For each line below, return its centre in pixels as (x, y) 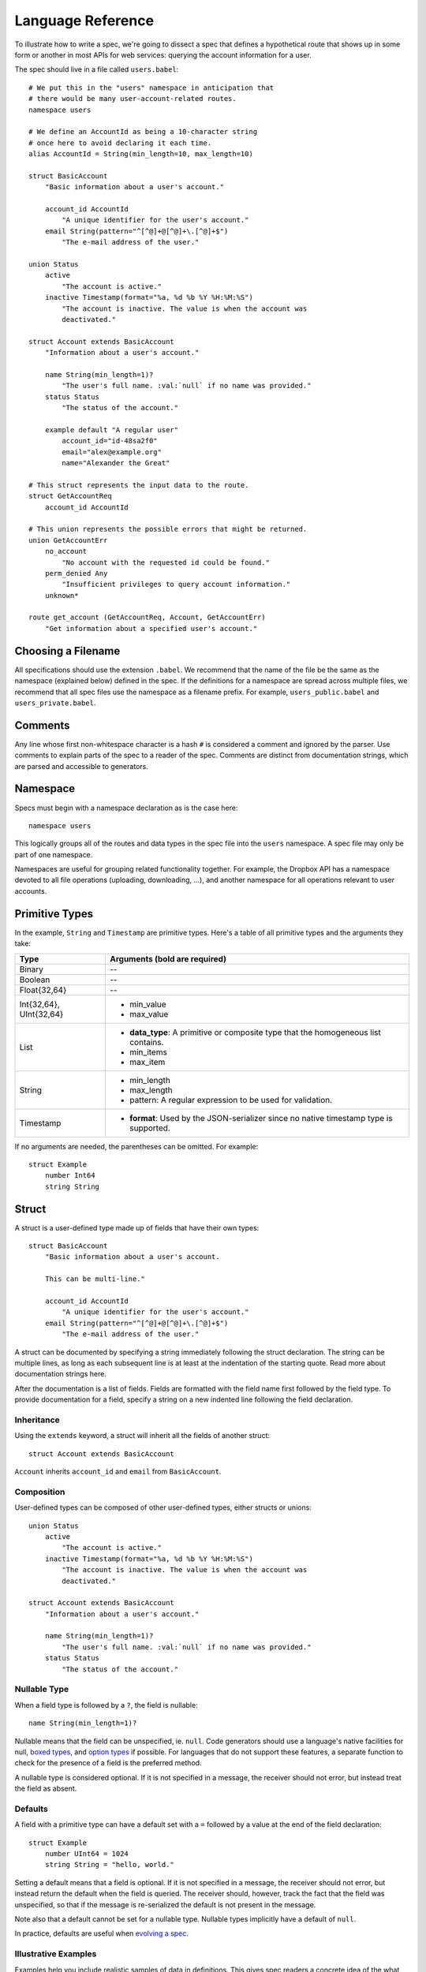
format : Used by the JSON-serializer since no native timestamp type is (261, 1118)
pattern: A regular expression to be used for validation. (231, 1100)
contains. (146, 1042)
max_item (147, 1062)
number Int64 (70, 1176)
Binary (31, 969)
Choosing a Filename (67, 651)
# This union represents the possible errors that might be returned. (168, 529)
